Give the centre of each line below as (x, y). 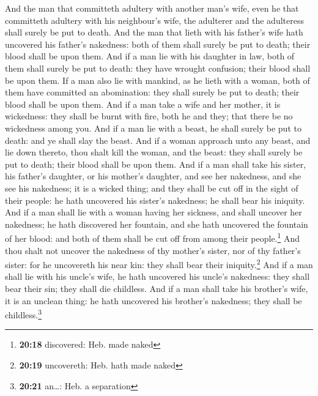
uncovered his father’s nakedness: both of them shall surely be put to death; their (158, 44)
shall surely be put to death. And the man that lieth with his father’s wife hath (154, 32)
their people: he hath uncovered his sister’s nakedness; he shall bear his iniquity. (155, 200)
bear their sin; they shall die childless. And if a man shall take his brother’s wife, (157, 288)
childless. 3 (24, 314)
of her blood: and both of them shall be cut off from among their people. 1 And (153, 237)
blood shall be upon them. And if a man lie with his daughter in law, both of (150, 56)
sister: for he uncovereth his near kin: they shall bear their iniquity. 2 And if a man (159, 263)
